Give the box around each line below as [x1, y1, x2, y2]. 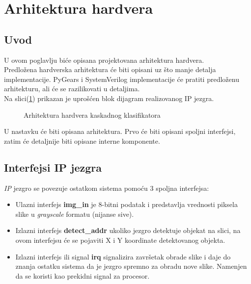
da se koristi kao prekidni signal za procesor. [15, 270, 150, 281]
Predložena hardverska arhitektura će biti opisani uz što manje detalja [4, 64, 216, 75]
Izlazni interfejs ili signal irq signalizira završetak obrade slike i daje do [15, 251, 231, 261]
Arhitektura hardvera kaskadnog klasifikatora [24, 109, 161, 120]
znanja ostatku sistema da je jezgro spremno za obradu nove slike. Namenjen [15, 261, 247, 271]
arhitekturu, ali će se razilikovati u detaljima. [4, 83, 140, 94]
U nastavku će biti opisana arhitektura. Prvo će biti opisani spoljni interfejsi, [4, 126, 236, 136]
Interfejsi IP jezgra [4, 159, 102, 175]
